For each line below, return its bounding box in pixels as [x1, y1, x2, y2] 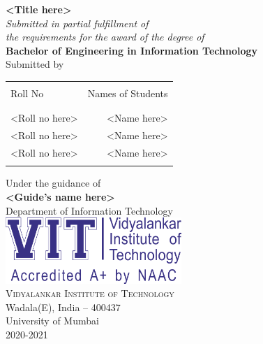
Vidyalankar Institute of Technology [6, 286, 174, 301]
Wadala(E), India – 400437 [6, 299, 121, 314]
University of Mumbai [6, 313, 99, 328]
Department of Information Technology [6, 203, 173, 217]
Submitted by [6, 57, 64, 71]
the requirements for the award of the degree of [6, 29, 204, 44]
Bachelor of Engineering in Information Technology [6, 43, 258, 57]
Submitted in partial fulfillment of [6, 15, 149, 30]
